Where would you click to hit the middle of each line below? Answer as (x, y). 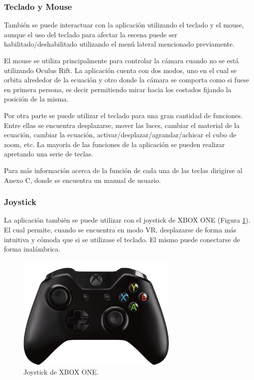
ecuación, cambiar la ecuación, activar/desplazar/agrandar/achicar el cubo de (120, 135)
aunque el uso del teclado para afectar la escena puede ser (91, 34)
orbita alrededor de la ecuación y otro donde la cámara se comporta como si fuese (127, 80)
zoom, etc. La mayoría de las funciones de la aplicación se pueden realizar (115, 144)
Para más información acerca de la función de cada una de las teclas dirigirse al (123, 170)
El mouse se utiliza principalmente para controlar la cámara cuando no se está (121, 60)
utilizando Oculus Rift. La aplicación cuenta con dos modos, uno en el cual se (120, 70)
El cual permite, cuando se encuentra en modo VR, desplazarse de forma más (120, 229)
